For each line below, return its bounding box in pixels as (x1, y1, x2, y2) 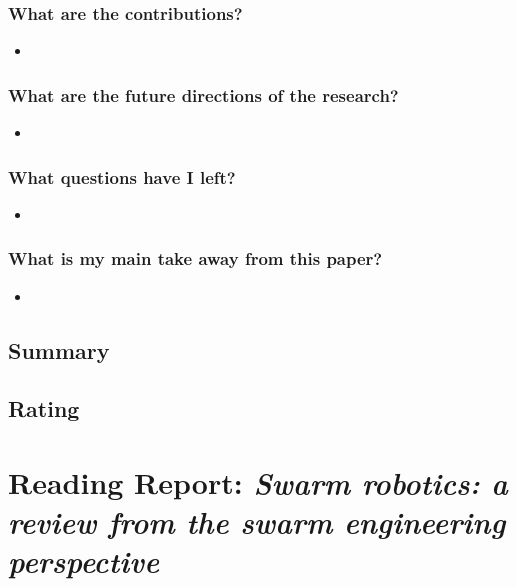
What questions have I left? (8, 164, 236, 189)
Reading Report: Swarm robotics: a (8, 462, 508, 503)
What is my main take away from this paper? (8, 246, 383, 271)
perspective (8, 540, 160, 582)
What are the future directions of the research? (8, 82, 399, 107)
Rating (8, 393, 80, 424)
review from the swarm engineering (8, 501, 506, 543)
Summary (8, 334, 110, 365)
